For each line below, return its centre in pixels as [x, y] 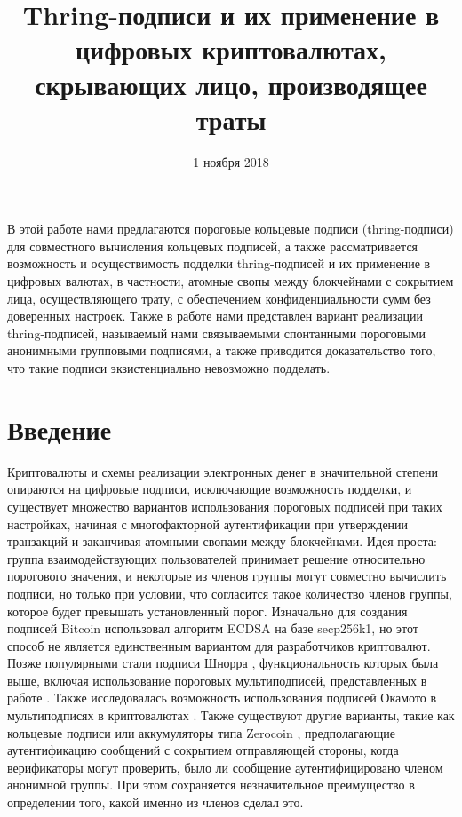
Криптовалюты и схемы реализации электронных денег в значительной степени [223, 471]
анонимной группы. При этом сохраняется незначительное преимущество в [211, 785]
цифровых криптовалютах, [231, 49]
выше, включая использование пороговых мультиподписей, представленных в [217, 680]
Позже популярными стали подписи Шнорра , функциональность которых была [223, 663]
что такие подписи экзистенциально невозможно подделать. [169, 368]
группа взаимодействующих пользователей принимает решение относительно [216, 558]
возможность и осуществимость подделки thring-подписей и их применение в [219, 263]
